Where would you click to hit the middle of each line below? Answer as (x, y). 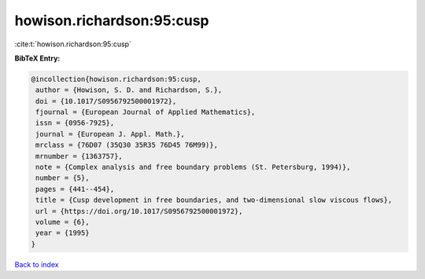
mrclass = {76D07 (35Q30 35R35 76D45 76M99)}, (127, 145)
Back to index (37, 264)
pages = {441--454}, (75, 189)
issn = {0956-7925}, (75, 123)
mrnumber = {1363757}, (79, 156)
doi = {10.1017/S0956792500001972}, (106, 101)
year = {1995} (63, 233)
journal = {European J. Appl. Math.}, (110, 134)
